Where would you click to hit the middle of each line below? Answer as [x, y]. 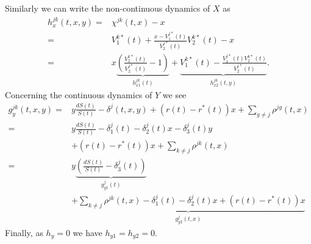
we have [88, 232]
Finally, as [24, 232]
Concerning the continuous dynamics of [79, 94]
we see [174, 94]
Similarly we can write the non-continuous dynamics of [108, 8]
